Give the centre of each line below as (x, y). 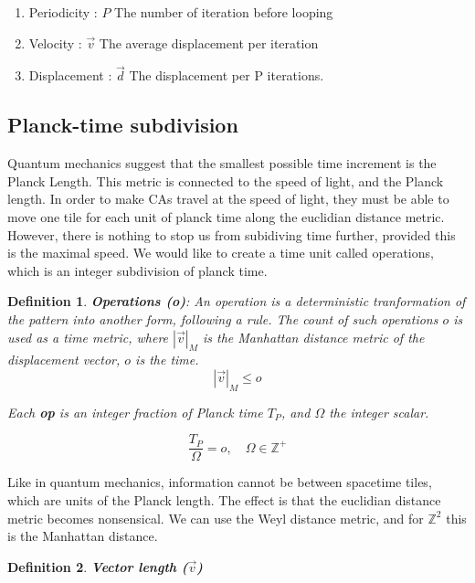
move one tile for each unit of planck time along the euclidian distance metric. (226, 216)
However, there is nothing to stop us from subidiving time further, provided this (232, 234)
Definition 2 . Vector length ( (98, 566)
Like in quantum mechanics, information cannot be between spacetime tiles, (220, 482)
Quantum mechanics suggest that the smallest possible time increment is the (222, 163)
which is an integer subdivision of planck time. (137, 270)
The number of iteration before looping (224, 12)
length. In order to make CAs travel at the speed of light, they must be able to (228, 199)
